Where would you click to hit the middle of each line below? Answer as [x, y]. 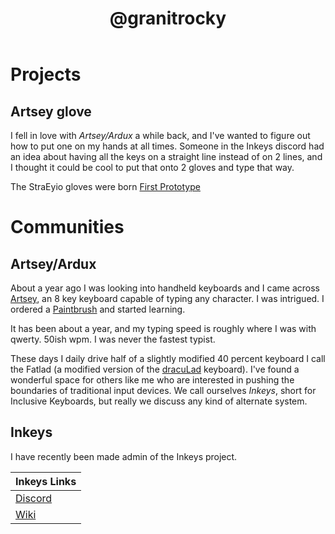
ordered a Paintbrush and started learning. [98, 309]
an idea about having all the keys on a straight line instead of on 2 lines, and [166, 156]
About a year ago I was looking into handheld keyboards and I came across [165, 288]
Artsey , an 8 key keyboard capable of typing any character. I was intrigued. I [167, 298]
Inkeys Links [46, 481]
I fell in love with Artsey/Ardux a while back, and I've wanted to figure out [160, 135]
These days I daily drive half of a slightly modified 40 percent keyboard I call [168, 358]
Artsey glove [51, 111]
